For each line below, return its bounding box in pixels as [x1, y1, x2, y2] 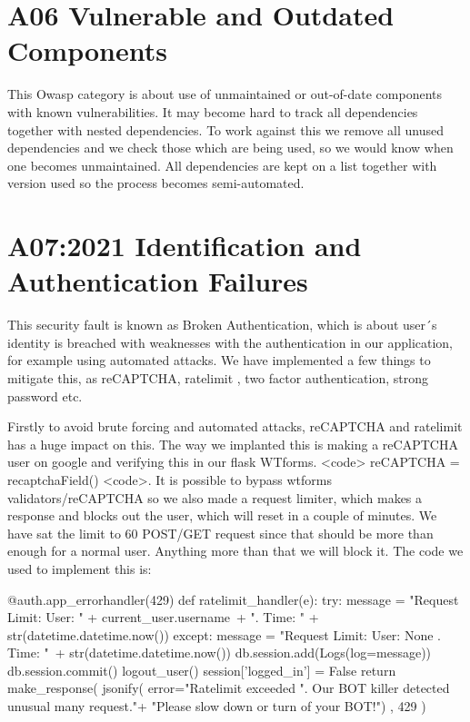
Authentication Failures [7, 262, 308, 300]
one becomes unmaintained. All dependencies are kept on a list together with [7, 155, 437, 174]
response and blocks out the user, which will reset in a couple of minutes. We [7, 506, 437, 525]
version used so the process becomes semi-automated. [7, 173, 305, 193]
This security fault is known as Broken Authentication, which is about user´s [7, 315, 437, 334]
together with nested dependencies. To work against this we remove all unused [7, 120, 444, 139]
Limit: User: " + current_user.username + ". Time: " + [7, 608, 319, 627]
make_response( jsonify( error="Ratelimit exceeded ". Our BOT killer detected [7, 678, 450, 697]
